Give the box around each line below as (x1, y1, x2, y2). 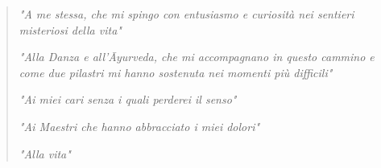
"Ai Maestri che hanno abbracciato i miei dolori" (19, 117, 260, 134)
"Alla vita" (19, 145, 71, 162)
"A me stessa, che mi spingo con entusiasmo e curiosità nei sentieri (19, 6, 354, 22)
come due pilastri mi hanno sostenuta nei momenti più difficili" (19, 64, 333, 80)
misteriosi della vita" (19, 21, 122, 38)
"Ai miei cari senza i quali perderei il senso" (19, 91, 237, 108)
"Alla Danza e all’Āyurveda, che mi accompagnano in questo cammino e (19, 48, 375, 65)
